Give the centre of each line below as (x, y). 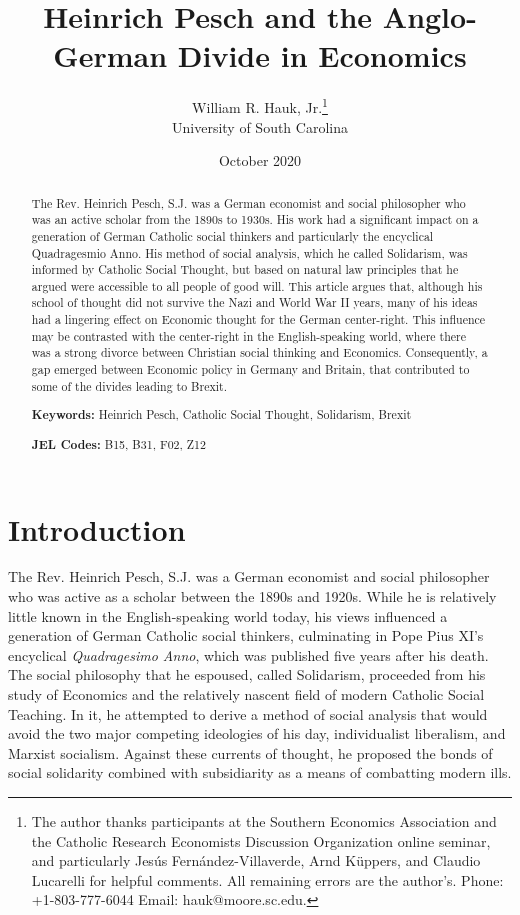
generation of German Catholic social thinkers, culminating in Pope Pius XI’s (246, 635)
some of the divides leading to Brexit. (129, 385)
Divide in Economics (322, 55)
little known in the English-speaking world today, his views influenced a (228, 615)
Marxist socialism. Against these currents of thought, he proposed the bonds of (250, 752)
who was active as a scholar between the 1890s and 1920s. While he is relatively (252, 596)
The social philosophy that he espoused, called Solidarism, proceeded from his (247, 674)
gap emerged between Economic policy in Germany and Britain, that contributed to (250, 369)
